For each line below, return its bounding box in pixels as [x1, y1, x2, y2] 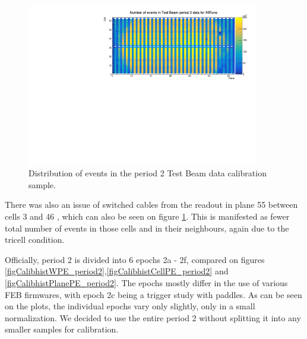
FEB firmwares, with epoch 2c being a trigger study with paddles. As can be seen [5, 288, 302, 300]
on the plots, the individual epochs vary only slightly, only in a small [5, 300, 255, 312]
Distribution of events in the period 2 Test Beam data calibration [29, 167, 267, 179]
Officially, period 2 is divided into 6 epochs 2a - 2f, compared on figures [5, 253, 265, 265]
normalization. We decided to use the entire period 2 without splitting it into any [5, 311, 301, 324]
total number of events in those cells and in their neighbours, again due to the [5, 221, 289, 234]
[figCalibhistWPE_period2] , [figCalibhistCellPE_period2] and [5, 265, 229, 277]
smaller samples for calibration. [5, 323, 119, 335]
